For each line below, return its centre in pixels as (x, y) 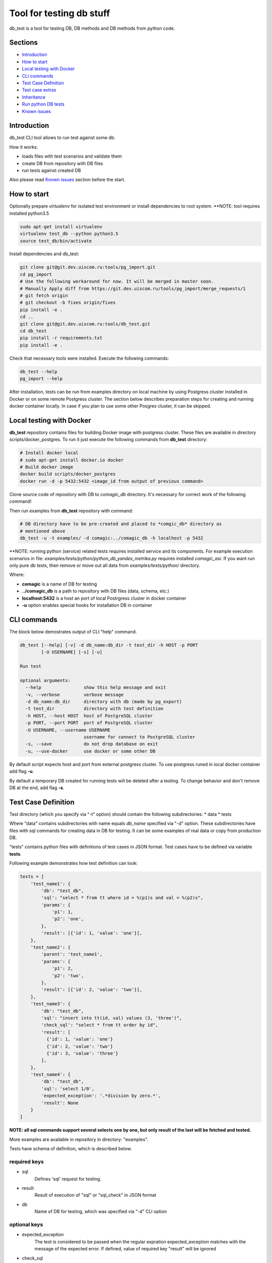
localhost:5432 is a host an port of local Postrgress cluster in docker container (104, 598)
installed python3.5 (29, 213)
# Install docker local (49, 453)
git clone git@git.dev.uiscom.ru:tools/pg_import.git (88, 267)
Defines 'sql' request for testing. (68, 1179)
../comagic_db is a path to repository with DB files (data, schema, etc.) (96, 591)
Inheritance (34, 97)
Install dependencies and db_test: (44, 254)
